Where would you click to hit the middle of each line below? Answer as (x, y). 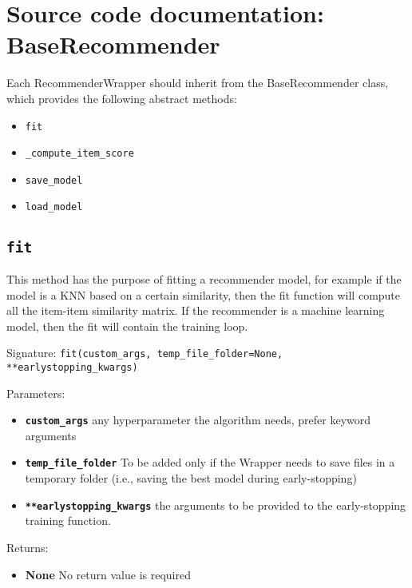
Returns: (28, 547)
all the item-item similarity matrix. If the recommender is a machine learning (196, 310)
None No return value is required (108, 574)
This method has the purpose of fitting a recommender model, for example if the (204, 278)
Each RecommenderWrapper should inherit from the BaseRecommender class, (198, 83)
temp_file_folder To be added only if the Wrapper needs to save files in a (210, 462)
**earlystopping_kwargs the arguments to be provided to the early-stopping (216, 505)
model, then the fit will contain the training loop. (127, 326)
